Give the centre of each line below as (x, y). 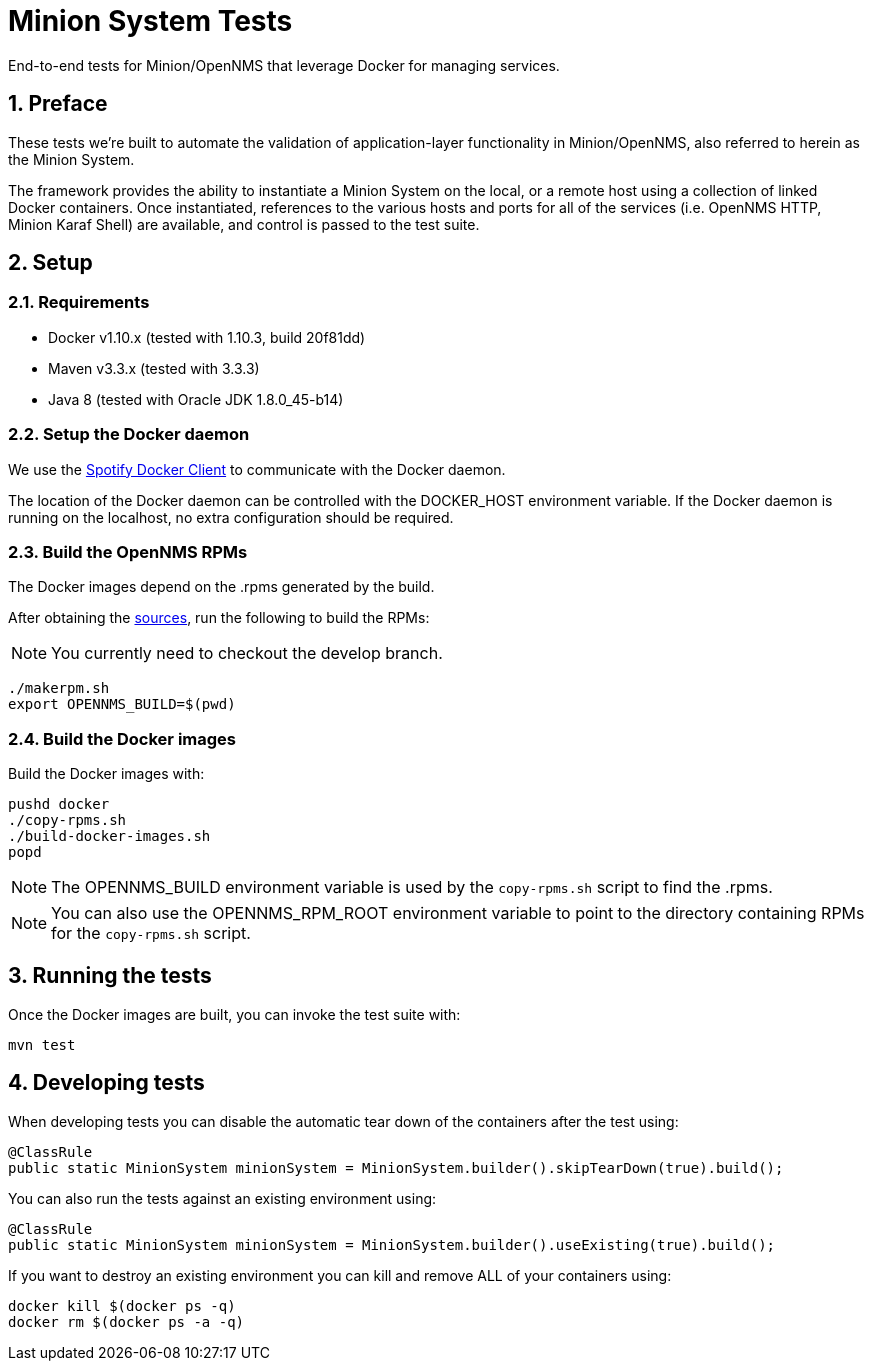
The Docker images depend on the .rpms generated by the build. (221, 587)
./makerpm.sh (59, 688)
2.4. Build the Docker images (122, 738)
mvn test (42, 1044)
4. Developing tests (106, 1083)
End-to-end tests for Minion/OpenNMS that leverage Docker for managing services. (284, 65)
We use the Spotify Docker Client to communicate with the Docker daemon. (257, 469)
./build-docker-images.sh (109, 836)
